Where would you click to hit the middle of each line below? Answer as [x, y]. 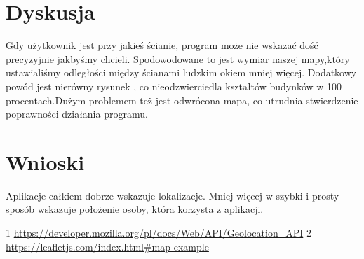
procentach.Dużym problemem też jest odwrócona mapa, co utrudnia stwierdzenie [182, 100]
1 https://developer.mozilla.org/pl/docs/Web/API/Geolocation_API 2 [159, 232]
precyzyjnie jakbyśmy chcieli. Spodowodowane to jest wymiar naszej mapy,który [178, 58]
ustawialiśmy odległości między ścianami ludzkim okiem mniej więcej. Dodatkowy [181, 72]
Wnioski [45, 161]
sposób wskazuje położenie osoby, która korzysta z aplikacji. [135, 209]
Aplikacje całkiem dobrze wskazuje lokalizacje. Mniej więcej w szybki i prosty [173, 195]
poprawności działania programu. [77, 114]
